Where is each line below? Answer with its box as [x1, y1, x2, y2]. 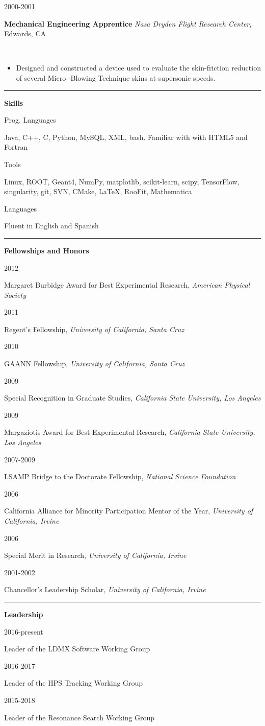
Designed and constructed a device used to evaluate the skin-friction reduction [16, 62, 261, 73]
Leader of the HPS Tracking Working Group [4, 677, 143, 688]
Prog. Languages [4, 114, 56, 125]
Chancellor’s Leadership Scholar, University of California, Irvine [4, 584, 206, 595]
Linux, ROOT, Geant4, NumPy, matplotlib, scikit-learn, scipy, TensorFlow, [4, 176, 240, 186]
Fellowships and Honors [4, 245, 89, 255]
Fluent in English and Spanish [4, 220, 99, 231]
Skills [4, 97, 23, 108]
